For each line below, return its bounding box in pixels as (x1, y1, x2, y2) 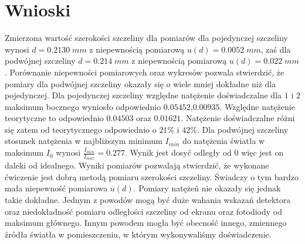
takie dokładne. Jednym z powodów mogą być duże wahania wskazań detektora (5, 194, 291, 206)
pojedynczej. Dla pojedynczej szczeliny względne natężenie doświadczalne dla (5, 89, 282, 101)
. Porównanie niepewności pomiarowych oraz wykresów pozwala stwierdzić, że (5, 66, 284, 78)
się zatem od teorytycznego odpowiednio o (5, 123, 157, 135)
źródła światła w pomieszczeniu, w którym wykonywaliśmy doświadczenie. (5, 228, 272, 240)
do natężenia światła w (182, 135, 265, 147)
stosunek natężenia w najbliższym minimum (5, 135, 162, 147)
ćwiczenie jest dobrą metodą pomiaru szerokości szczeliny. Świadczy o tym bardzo (5, 170, 299, 183)
